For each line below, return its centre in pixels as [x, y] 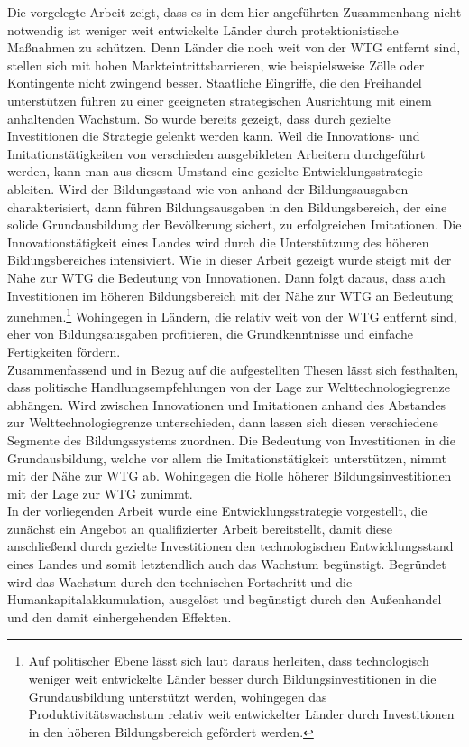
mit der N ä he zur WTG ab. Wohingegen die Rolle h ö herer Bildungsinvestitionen [230, 476]
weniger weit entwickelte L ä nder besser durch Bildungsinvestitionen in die [232, 679]
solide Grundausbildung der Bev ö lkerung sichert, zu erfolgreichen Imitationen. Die [234, 224]
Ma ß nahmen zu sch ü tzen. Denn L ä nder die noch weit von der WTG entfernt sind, [234, 47]
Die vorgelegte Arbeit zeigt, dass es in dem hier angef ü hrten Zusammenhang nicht [234, 12]
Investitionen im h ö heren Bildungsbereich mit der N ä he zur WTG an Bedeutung [230, 295]
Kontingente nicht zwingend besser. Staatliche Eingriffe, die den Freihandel [215, 83]
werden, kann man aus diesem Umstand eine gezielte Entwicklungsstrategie [215, 171]
